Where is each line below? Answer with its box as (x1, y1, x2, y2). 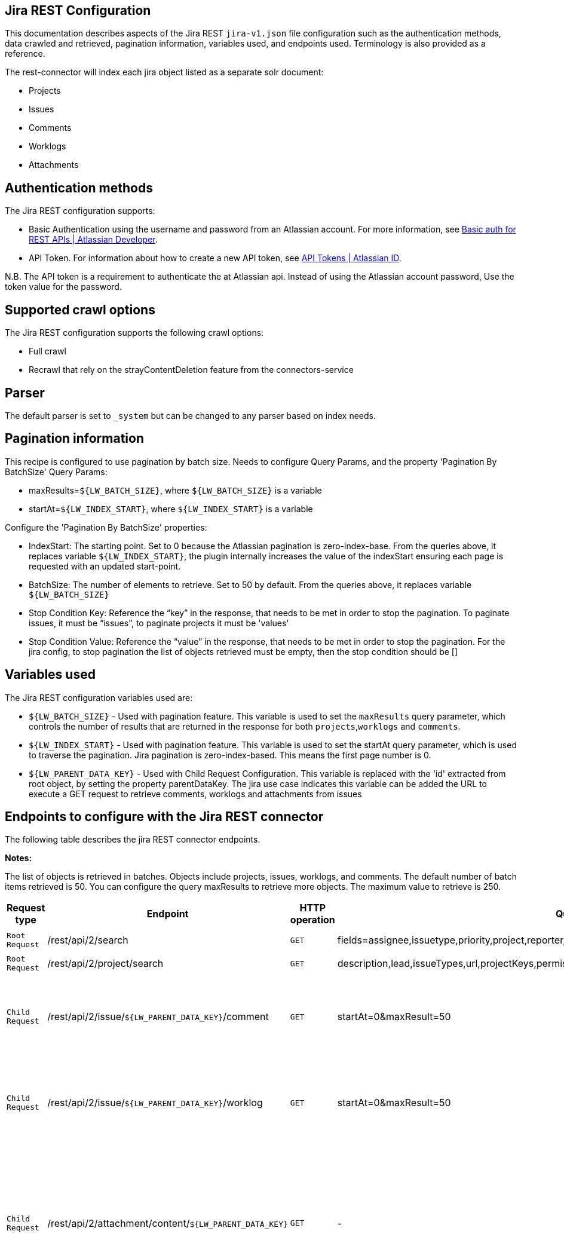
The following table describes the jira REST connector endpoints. (5, 834, 260, 845)
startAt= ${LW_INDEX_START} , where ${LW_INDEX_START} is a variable (29, 503, 313, 514)
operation (290, 914, 335, 926)
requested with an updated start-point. (29, 561, 181, 571)
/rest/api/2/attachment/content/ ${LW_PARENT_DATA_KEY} (47, 1217, 288, 1229)
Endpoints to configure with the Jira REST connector (5, 809, 324, 825)
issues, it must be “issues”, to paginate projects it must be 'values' (29, 617, 289, 628)
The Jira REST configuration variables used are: (5, 692, 193, 703)
